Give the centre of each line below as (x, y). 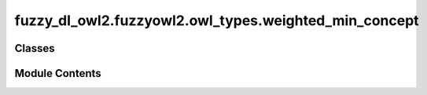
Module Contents (58, 73)
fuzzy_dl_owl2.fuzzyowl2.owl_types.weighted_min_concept (217, 20)
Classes (35, 48)
